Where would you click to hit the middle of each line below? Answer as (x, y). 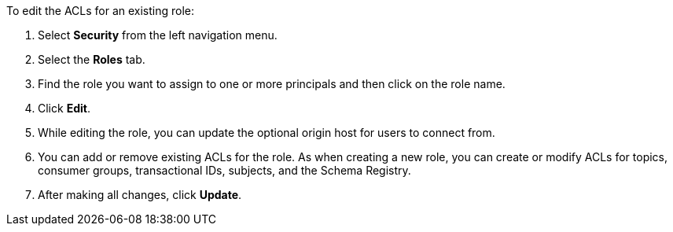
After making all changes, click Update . (140, 195)
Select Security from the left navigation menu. (158, 35)
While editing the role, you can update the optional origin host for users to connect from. (267, 133)
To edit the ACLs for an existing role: (101, 11)
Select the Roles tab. (92, 59)
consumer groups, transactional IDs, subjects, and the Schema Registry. (224, 170)
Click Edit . (64, 108)
